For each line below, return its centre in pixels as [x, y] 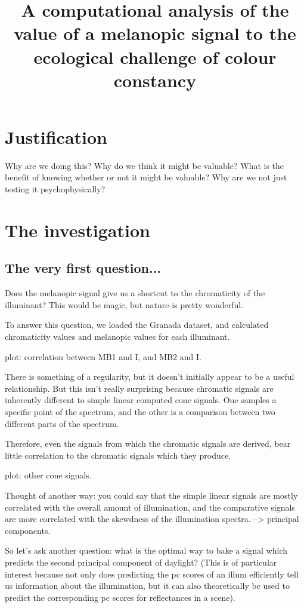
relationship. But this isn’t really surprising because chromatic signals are [139, 388]
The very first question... [83, 268]
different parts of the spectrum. [62, 423]
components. [28, 530]
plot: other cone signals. [48, 475]
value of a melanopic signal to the [155, 33]
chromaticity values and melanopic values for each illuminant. [117, 337]
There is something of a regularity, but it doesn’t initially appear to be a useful [150, 377]
